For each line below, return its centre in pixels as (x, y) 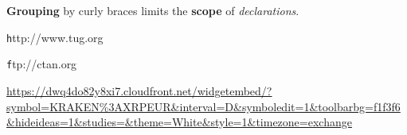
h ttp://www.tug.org (55, 37)
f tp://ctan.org (42, 64)
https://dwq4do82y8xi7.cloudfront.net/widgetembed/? (139, 90)
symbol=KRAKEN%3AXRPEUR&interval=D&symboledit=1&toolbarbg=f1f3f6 (203, 106)
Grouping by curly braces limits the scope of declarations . (153, 10)
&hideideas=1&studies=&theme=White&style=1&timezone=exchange (179, 122)
